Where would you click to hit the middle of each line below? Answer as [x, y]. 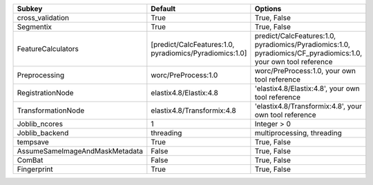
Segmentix [34, 27]
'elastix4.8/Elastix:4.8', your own [307, 88]
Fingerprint [35, 169]
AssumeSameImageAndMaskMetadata [80, 151]
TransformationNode [51, 110]
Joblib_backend [43, 133]
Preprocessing [41, 75]
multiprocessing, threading [298, 133]
